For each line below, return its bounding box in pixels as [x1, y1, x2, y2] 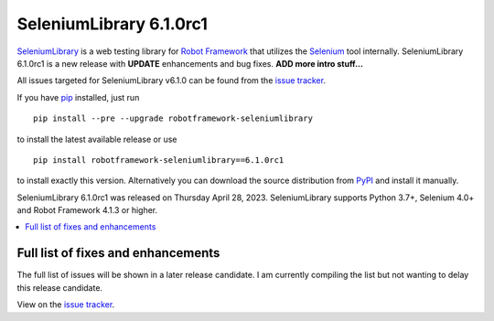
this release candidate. [16, 282, 103, 293]
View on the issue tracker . [16, 299, 115, 310]
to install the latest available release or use [16, 134, 177, 144]
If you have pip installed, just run [16, 91, 140, 102]
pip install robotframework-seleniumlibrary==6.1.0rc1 [33, 155, 285, 165]
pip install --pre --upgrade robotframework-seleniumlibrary [33, 113, 313, 123]
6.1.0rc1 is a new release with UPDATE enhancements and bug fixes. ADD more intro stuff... [16, 58, 363, 69]
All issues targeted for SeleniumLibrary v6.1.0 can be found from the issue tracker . [16, 75, 327, 86]
